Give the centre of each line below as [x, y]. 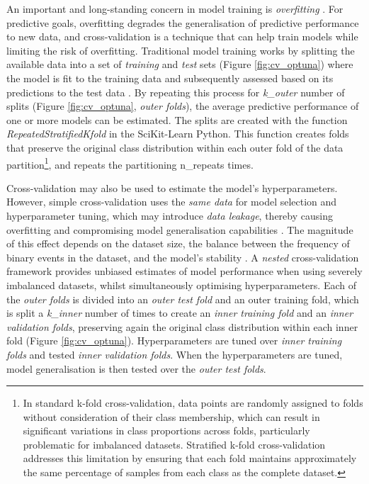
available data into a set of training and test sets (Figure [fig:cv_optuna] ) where [180, 64]
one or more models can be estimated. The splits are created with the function [177, 119]
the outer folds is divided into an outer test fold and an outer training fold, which [183, 299]
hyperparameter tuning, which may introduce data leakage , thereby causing [170, 215]
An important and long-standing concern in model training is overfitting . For [175, 9]
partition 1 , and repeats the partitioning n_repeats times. [130, 163]
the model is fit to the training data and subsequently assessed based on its [170, 78]
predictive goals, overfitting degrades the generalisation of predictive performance [183, 22]
